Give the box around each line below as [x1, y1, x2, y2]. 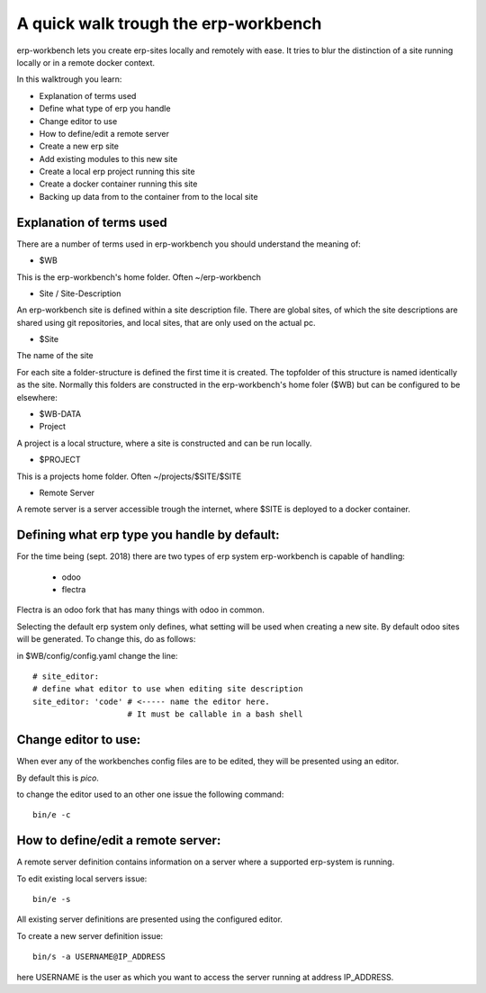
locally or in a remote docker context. [16, 57, 156, 68]
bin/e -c [32, 810, 71, 820]
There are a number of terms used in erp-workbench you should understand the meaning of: [16, 239, 362, 249]
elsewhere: [16, 392, 58, 402]
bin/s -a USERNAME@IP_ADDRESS [32, 952, 166, 962]
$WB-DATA [39, 409, 81, 420]
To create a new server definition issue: [16, 930, 164, 941]
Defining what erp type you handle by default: [16, 528, 280, 543]
